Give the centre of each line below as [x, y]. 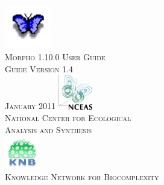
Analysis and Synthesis [49, 129]
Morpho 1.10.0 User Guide [55, 56]
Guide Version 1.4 [39, 68]
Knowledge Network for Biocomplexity [82, 177]
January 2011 [30, 106]
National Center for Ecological [68, 118]
